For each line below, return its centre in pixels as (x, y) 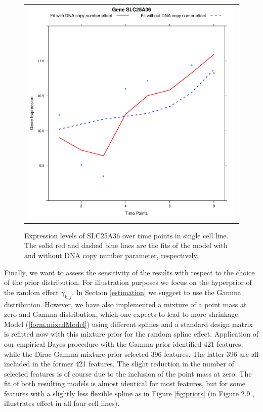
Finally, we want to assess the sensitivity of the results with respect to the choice (129, 272)
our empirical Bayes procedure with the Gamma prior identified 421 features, (124, 343)
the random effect (31, 292)
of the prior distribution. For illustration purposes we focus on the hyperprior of (128, 282)
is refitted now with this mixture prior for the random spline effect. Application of (131, 334)
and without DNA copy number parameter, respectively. (112, 255)
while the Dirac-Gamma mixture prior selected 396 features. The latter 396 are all (131, 354)
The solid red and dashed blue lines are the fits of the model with (126, 245)
